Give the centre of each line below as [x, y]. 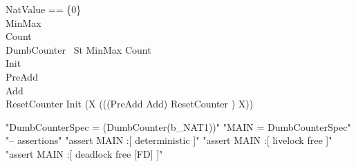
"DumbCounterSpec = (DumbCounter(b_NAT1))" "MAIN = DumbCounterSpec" [178, 126]
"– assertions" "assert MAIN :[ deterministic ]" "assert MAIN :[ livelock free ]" [169, 140]
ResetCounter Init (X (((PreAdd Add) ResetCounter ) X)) [130, 104]
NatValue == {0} [44, 9]
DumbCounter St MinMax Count [78, 49]
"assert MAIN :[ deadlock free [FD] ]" [84, 153]
